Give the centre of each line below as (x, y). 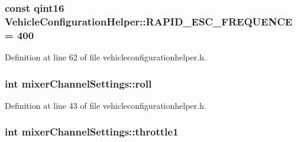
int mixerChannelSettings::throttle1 (92, 132)
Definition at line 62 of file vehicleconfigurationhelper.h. (106, 57)
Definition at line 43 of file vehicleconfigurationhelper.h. (106, 105)
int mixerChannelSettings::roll (78, 83)
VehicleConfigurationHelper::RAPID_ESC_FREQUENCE (149, 21)
